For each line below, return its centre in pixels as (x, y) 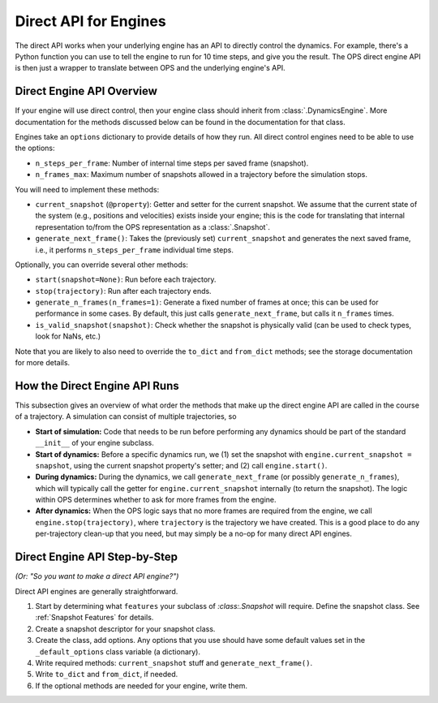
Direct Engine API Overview (86, 91)
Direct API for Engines (90, 21)
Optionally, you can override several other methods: (101, 265)
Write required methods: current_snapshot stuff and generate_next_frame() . (174, 662)
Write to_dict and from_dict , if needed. (107, 675)
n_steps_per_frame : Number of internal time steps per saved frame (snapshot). (172, 163)
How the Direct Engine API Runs (97, 386)
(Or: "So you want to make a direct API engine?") (97, 576)
